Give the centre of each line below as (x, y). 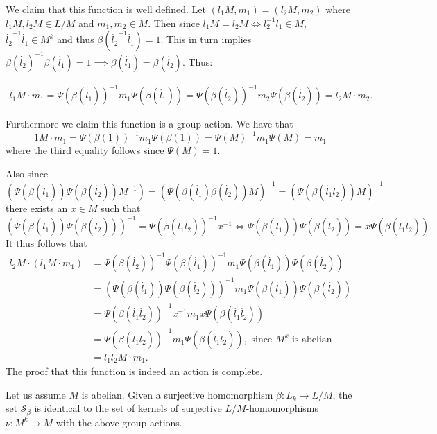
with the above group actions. (119, 422)
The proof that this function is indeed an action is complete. (134, 371)
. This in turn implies (206, 39)
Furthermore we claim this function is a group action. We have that (149, 124)
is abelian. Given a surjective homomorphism (177, 394)
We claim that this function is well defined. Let (106, 9)
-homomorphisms (282, 408)
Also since (27, 173)
